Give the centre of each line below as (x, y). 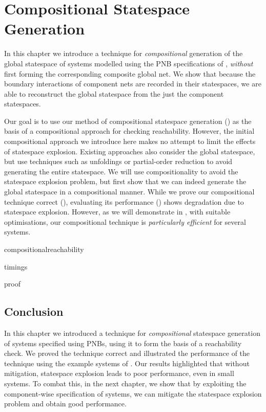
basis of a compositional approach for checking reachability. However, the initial (129, 131)
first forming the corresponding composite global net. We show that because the (130, 73)
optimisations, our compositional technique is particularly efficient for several (125, 221)
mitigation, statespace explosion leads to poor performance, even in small (119, 373)
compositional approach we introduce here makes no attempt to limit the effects (130, 141)
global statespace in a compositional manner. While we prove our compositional (129, 192)
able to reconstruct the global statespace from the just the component (114, 93)
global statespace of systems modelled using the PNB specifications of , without (129, 63)
